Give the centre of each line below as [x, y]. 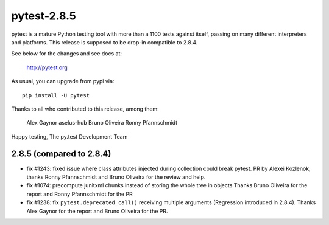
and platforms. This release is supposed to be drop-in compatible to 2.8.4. [104, 42]
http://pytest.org [47, 67]
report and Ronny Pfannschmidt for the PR [80, 194]
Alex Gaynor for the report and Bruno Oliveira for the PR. [97, 211]
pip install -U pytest [56, 95]
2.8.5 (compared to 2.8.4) [61, 154]
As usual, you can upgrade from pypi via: [63, 81]
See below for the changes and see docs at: [66, 54]
